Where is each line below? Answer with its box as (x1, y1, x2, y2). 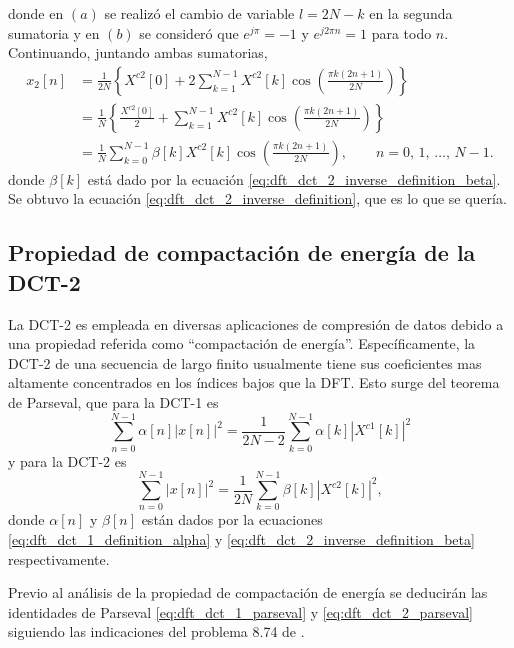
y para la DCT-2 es (8, 450, 127, 471)
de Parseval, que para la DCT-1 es (8, 392, 219, 413)
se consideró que (139, 22, 239, 43)
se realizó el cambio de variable (104, 3, 295, 23)
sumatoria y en (8, 22, 100, 43)
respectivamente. (8, 548, 110, 569)
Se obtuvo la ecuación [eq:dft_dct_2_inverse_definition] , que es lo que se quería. (8, 188, 507, 209)
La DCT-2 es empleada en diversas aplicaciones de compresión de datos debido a (8, 313, 504, 334)
